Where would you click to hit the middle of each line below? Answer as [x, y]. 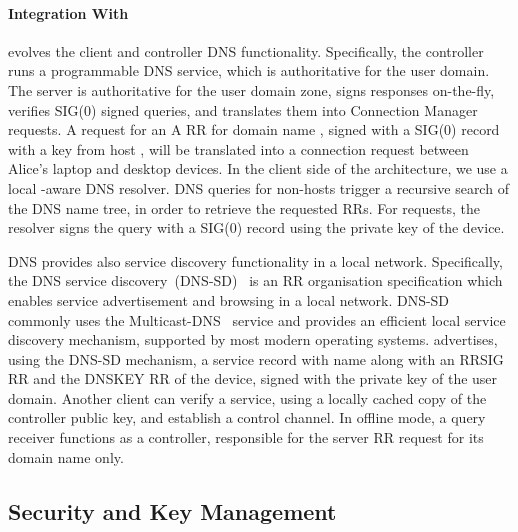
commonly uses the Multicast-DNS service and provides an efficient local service [257, 319]
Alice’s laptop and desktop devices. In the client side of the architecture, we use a [258, 168]
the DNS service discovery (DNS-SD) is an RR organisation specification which [255, 280]
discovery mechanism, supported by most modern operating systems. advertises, [253, 339]
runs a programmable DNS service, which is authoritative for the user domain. [249, 70]
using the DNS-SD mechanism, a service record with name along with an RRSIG [256, 358]
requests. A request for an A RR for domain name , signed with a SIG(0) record [254, 129]
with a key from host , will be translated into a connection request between [238, 148]
